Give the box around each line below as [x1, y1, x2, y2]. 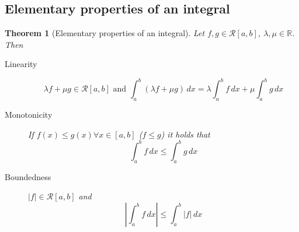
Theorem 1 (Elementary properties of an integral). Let [5, 27, 205, 39]
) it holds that [161, 128, 210, 140]
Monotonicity [5, 108, 53, 121]
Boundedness [5, 170, 51, 182]
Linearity [5, 58, 37, 70]
